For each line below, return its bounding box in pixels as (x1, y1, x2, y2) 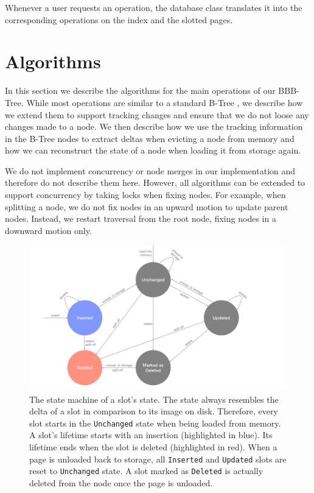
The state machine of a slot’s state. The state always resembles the (29, 392, 279, 405)
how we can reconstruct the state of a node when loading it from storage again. (5, 144, 301, 157)
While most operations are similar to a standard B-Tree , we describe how (26, 96, 303, 108)
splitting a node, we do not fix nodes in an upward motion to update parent (5, 200, 288, 213)
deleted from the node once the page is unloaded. (29, 476, 213, 489)
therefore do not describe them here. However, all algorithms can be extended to (5, 176, 305, 189)
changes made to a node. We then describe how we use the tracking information (5, 120, 303, 133)
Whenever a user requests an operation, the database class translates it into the (5, 1, 302, 13)
